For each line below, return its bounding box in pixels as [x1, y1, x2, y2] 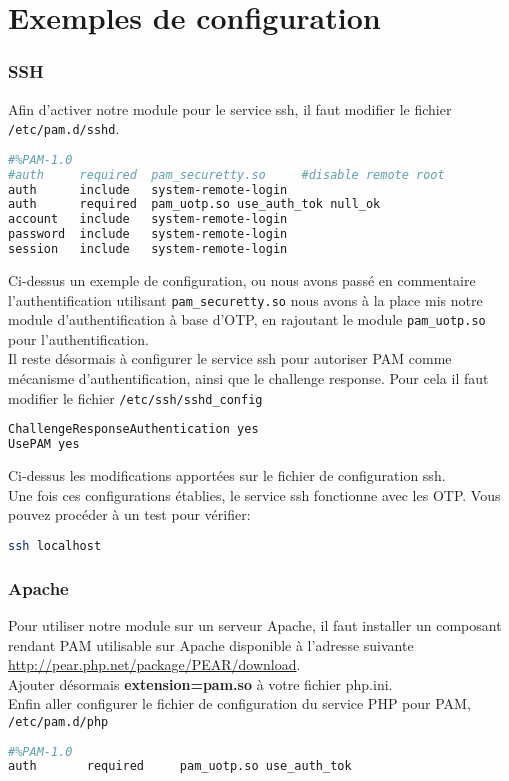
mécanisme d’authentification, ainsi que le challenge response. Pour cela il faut [8, 368, 489, 389]
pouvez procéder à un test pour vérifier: [8, 504, 251, 525]
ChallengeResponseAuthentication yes [8, 422, 259, 437]
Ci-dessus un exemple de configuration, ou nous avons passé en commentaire [8, 269, 476, 290]
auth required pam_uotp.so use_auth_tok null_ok [8, 197, 381, 212]
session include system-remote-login [8, 242, 288, 257]
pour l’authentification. [8, 328, 149, 349]
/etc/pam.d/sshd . [8, 118, 120, 139]
